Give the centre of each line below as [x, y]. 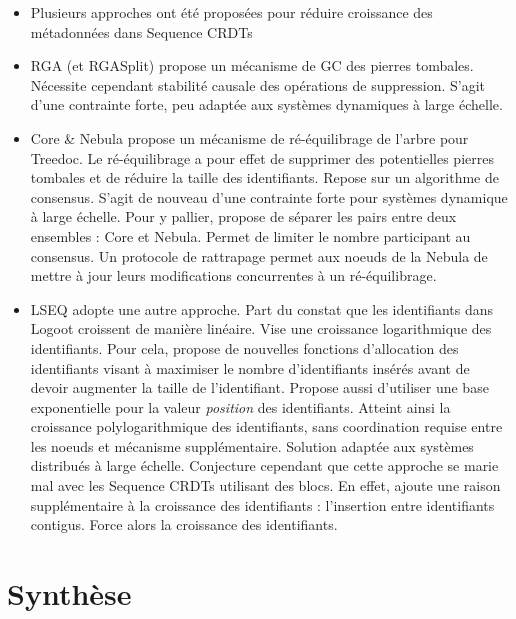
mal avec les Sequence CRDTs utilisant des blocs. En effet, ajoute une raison [265, 485]
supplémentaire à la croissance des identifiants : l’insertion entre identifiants [262, 504]
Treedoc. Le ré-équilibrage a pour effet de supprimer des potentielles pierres [262, 157]
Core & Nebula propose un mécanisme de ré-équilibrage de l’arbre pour [249, 137]
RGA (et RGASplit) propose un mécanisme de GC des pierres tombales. [252, 65]
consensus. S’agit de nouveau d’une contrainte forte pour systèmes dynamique [269, 196]
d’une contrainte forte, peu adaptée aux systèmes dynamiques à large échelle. [266, 104]
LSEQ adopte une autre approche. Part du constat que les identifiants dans [262, 308]
